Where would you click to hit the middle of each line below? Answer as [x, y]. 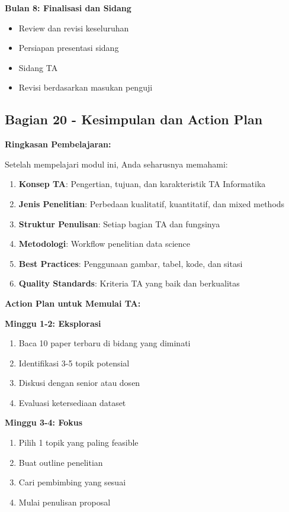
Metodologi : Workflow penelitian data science [104, 244]
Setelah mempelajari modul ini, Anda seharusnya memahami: [116, 164]
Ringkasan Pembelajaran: [58, 144]
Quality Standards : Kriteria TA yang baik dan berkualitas [129, 283]
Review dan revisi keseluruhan [74, 28]
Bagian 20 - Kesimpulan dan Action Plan [134, 119]
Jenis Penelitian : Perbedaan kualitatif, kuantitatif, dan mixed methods [152, 203]
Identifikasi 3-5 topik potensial [74, 363]
